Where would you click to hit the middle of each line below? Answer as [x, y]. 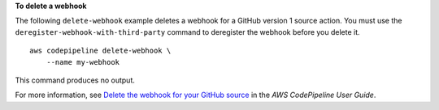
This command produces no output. [75, 80]
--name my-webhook [83, 62]
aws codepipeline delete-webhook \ [100, 51]
